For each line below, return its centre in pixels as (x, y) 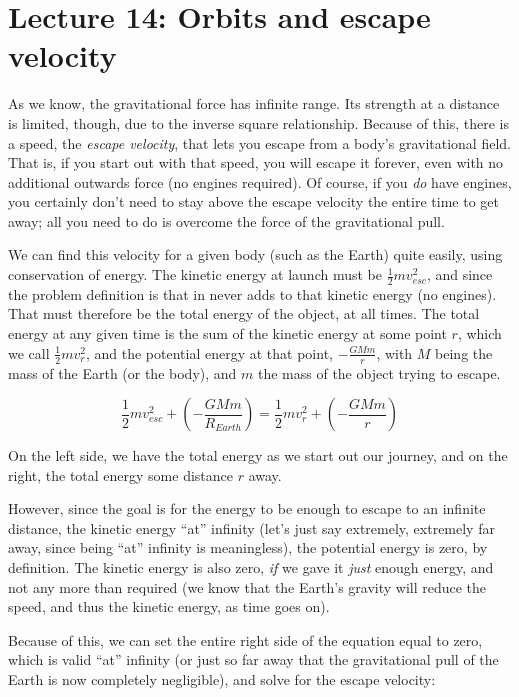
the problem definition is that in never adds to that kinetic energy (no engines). (252, 293)
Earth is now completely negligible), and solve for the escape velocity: (222, 679)
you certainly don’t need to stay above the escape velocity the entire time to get (253, 201)
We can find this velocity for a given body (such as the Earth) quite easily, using (255, 254)
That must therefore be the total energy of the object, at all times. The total (244, 313)
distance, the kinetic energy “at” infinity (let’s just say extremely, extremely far (251, 527)
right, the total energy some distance (120, 474)
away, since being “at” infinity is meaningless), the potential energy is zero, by (248, 547)
